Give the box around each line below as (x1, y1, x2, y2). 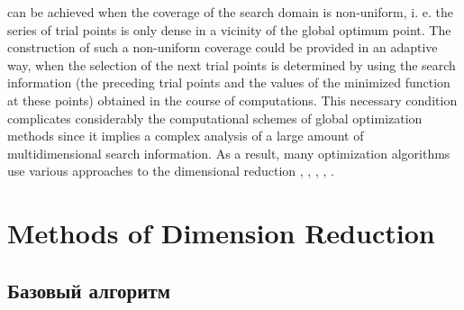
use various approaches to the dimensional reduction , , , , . (7, 161, 334, 180)
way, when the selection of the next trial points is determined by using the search (7, 55, 456, 74)
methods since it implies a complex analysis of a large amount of (7, 126, 364, 145)
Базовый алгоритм (7, 276, 170, 304)
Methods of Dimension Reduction (7, 214, 435, 251)
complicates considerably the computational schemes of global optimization (7, 108, 423, 127)
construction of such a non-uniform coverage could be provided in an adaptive (7, 38, 438, 57)
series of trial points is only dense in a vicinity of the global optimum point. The (7, 20, 451, 39)
